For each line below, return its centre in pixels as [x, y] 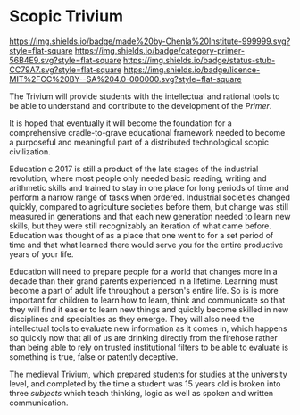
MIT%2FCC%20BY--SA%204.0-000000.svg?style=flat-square [126, 79]
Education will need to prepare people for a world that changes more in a [144, 271]
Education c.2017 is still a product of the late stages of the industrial [134, 169]
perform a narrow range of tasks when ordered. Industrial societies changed [150, 197]
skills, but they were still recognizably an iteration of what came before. [141, 226]
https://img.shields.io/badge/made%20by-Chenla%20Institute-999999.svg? [150, 41]
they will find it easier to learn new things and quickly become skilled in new [149, 309]
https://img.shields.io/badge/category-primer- [160, 50]
